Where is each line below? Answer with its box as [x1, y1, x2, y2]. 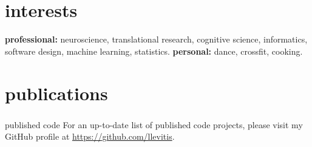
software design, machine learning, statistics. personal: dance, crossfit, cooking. [5, 44, 303, 57]
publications [5, 80, 108, 105]
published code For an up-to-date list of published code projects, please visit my [5, 118, 303, 131]
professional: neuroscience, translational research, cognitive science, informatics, [5, 33, 308, 46]
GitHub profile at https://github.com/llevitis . [5, 130, 175, 143]
